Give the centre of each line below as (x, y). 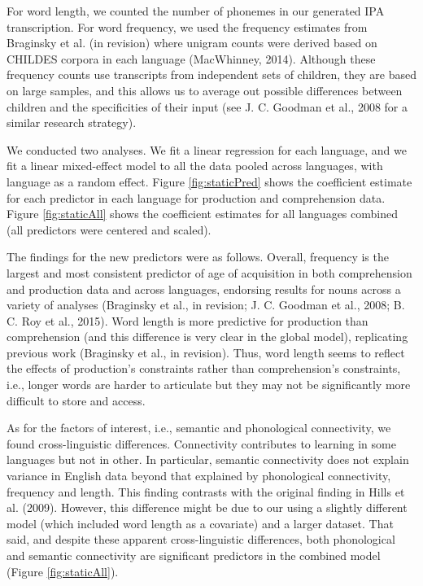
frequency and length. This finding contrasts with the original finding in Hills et (206, 491)
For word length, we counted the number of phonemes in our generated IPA (196, 11)
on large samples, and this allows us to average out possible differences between (205, 90)
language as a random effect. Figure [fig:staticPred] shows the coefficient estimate (209, 181)
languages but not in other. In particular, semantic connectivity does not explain (208, 459)
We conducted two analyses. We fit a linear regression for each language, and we (207, 149)
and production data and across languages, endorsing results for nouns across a (204, 289)
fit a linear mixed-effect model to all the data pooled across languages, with (195, 166)
